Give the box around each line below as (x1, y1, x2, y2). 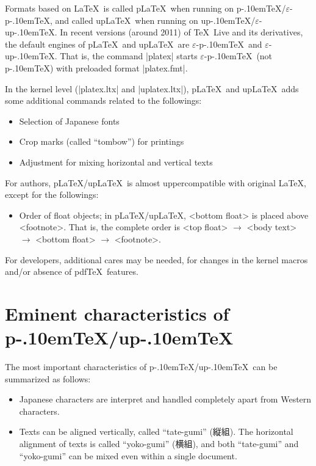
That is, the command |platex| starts (60, 49, 198, 62)
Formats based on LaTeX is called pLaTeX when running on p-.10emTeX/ (5, 2, 286, 14)
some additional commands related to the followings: (5, 94, 202, 107)
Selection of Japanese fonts (19, 114, 120, 127)
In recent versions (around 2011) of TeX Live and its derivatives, (60, 26, 303, 38)
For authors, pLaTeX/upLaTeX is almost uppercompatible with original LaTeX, (5, 176, 306, 189)
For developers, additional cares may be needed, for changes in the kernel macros (5, 253, 308, 266)
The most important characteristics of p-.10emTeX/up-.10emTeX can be (5, 360, 278, 373)
